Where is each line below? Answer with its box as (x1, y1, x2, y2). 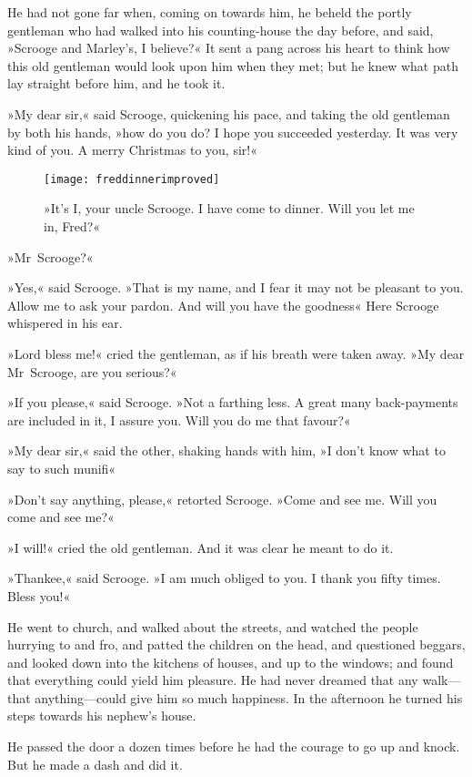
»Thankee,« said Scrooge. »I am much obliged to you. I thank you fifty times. (7, 568, 441, 588)
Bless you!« (7, 586, 71, 605)
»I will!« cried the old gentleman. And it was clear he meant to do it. (7, 537, 394, 557)
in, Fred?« (44, 217, 101, 235)
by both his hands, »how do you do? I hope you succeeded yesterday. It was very (7, 122, 458, 141)
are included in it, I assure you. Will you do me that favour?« (7, 410, 351, 429)
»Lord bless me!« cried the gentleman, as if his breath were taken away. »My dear (7, 343, 465, 363)
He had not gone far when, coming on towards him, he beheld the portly (7, 3, 412, 21)
